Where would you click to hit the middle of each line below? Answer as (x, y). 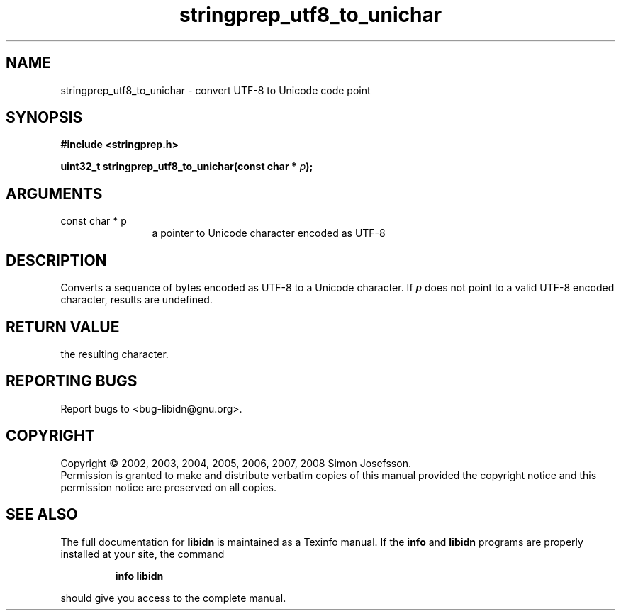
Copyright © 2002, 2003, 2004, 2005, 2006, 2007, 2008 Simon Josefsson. (236, 463)
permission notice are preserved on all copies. (168, 487)
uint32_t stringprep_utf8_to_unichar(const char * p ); (187, 167)
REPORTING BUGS (72, 381)
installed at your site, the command (142, 554)
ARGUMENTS (54, 194)
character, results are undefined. (136, 300)
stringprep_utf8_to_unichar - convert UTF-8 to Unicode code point (216, 90)
